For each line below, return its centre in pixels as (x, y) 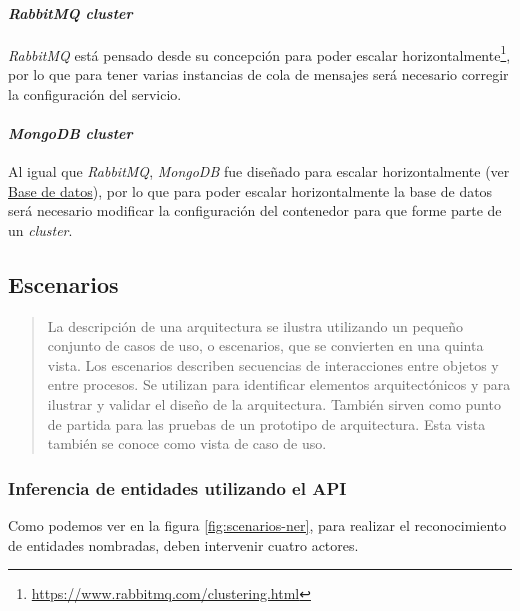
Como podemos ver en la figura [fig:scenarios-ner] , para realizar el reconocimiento (257, 524)
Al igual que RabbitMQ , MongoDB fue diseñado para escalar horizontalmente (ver (259, 171)
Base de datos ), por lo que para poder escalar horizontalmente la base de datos (250, 190)
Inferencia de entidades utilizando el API (177, 487)
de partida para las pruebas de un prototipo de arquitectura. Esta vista (266, 423)
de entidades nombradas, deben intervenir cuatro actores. (183, 544)
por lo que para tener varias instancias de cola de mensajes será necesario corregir (258, 74)
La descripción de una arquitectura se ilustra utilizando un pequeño (255, 325)
